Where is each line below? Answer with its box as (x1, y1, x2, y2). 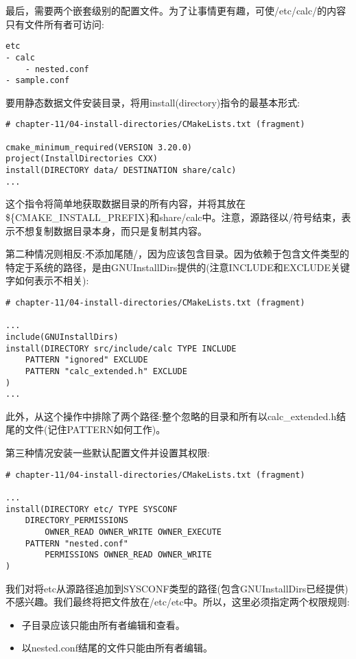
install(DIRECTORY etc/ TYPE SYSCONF (5, 504, 178, 514)
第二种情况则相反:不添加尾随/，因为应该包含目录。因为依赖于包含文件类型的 (5, 246, 349, 261)
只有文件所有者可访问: (5, 16, 104, 31)
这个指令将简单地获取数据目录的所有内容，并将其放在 (5, 196, 246, 211)
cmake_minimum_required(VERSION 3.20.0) (5, 142, 193, 152)
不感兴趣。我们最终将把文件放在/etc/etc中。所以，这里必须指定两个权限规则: (5, 594, 350, 609)
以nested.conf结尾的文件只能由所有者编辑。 (21, 640, 213, 655)
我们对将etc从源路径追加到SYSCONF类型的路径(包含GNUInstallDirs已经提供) (5, 581, 348, 595)
